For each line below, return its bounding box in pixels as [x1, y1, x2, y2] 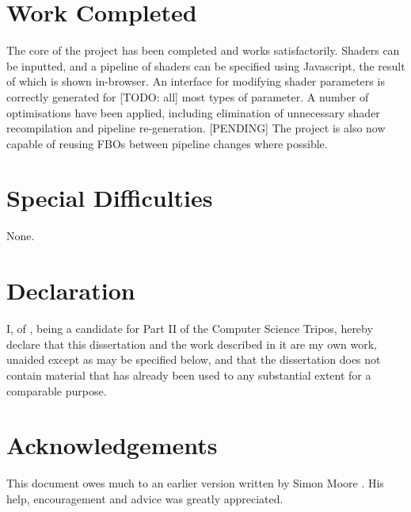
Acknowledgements [6, 429, 218, 461]
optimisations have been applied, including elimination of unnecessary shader [6, 104, 380, 120]
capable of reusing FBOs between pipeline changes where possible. [6, 135, 328, 151]
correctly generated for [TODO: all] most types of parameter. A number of [6, 88, 369, 105]
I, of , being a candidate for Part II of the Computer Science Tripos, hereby [6, 320, 373, 337]
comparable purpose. [6, 382, 107, 399]
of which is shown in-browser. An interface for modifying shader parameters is [6, 73, 385, 90]
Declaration [6, 274, 135, 307]
